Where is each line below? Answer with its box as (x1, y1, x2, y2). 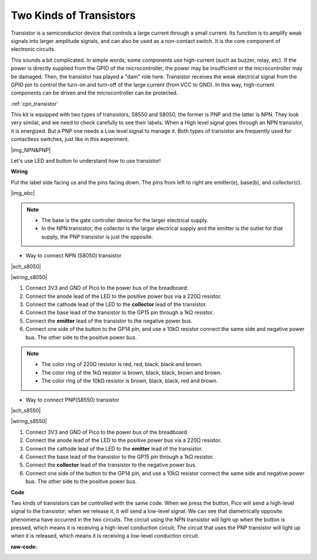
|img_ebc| (11, 190, 35, 197)
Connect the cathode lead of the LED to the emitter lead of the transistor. (25, 445, 203, 452)
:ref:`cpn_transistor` (11, 100, 59, 107)
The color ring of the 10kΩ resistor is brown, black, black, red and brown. (41, 377, 218, 384)
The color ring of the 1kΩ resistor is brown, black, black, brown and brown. (41, 369, 222, 376)
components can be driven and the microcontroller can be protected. (11, 89, 178, 96)
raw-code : (11, 543, 38, 550)
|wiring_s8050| (11, 273, 48, 280)
